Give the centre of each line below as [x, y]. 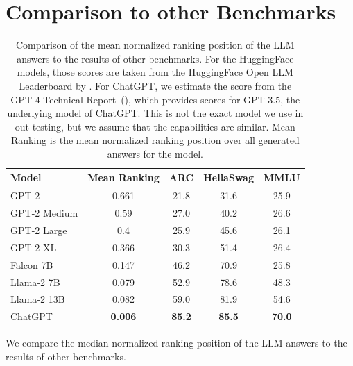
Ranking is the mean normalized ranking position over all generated [155, 140]
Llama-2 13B [38, 299]
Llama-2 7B [35, 282]
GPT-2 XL [34, 247]
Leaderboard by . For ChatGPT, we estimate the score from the [155, 85]
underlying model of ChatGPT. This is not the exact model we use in [155, 113]
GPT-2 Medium [44, 213]
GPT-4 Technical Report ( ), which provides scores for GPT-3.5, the [155, 99]
